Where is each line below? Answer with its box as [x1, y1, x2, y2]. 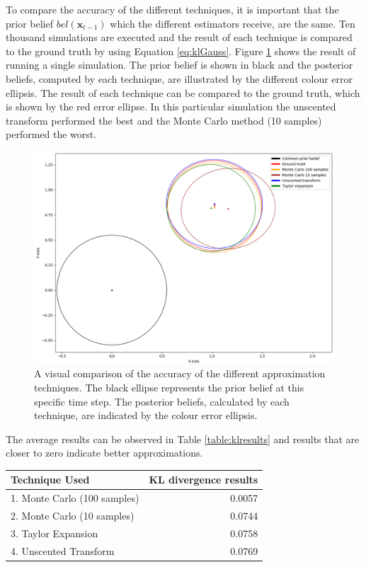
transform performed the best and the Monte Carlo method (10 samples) [6, 113, 322, 127]
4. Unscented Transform [11, 543, 115, 558]
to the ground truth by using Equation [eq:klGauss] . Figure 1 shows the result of [6, 43, 356, 58]
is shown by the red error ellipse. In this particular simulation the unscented [6, 99, 336, 114]
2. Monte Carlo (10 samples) [11, 508, 135, 523]
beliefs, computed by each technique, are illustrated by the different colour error [6, 71, 353, 86]
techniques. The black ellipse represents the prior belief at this [34, 379, 304, 394]
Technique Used [11, 472, 90, 487]
